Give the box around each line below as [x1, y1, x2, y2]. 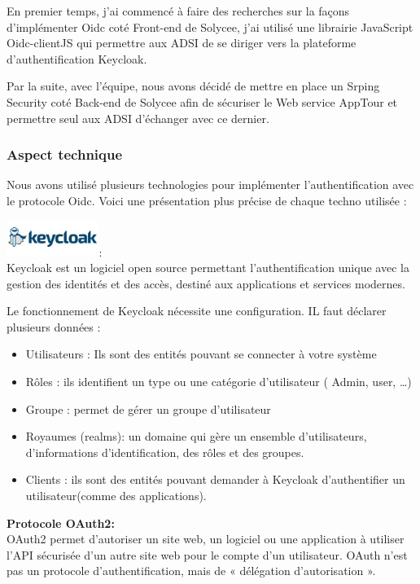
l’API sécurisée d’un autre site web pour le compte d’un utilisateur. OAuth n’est [7, 546, 408, 563]
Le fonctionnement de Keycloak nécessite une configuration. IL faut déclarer [7, 302, 387, 319]
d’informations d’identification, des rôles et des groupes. [25, 443, 304, 460]
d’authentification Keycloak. [7, 50, 147, 67]
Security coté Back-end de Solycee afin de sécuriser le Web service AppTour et [7, 93, 398, 110]
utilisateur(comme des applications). [25, 486, 207, 503]
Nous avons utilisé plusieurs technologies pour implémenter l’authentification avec [7, 176, 414, 193]
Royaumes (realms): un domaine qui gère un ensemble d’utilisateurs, [25, 428, 367, 445]
